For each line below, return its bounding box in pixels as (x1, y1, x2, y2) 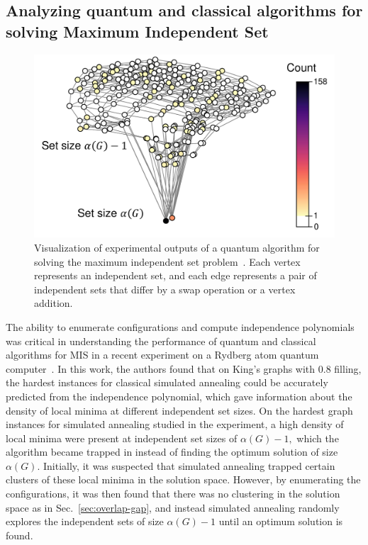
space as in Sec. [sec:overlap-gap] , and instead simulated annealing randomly (6, 500, 340, 515)
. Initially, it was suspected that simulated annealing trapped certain (37, 458, 335, 473)
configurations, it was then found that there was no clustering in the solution (6, 486, 340, 501)
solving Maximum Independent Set (6, 20, 269, 42)
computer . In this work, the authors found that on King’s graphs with (6, 361, 316, 376)
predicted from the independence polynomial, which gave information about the (6, 388, 352, 403)
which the (296, 430, 339, 445)
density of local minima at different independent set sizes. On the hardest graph (6, 403, 353, 417)
